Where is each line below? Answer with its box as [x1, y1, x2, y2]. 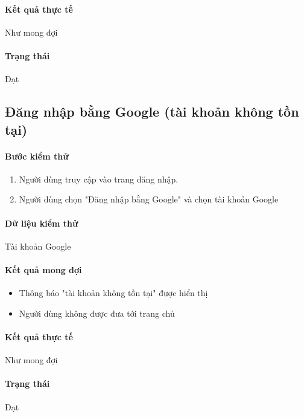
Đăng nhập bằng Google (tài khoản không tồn [5, 102, 299, 121]
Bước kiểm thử [5, 149, 69, 162]
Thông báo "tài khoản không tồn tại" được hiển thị [19, 286, 208, 299]
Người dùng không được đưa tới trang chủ [19, 306, 175, 319]
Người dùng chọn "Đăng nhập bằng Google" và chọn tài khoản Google [19, 193, 279, 205]
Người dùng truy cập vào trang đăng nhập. [19, 172, 179, 185]
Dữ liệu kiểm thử [5, 216, 78, 229]
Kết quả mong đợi [5, 263, 82, 276]
